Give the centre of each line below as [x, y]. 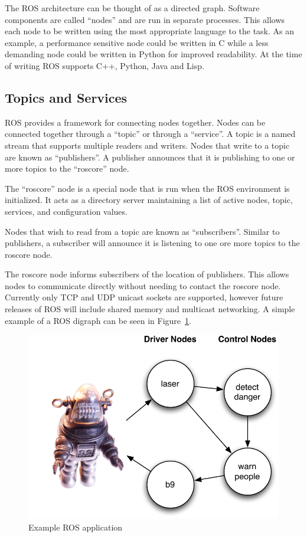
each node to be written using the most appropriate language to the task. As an [150, 31]
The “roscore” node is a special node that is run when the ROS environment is [147, 188]
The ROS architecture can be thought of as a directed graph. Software [132, 8]
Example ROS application [76, 527]
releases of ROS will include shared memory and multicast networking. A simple [150, 309]
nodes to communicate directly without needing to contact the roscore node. [143, 285]
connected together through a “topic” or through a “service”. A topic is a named [150, 134]
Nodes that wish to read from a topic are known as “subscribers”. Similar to [142, 231]
